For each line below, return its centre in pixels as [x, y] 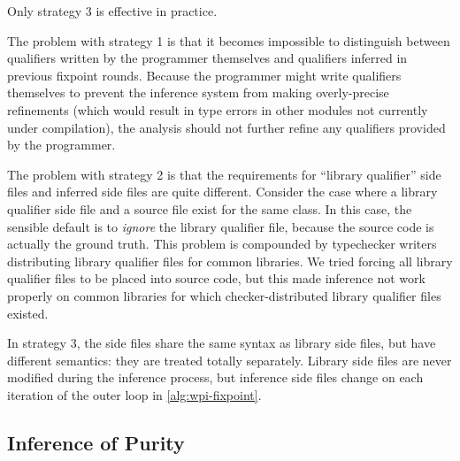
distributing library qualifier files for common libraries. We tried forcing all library [230, 261]
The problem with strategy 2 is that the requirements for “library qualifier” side [224, 174]
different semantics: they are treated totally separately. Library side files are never [230, 360]
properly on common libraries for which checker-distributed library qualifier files [224, 295]
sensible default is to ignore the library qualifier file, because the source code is [221, 226]
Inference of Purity [96, 442]
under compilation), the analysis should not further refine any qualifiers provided [226, 127]
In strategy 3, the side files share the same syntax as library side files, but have [222, 343]
